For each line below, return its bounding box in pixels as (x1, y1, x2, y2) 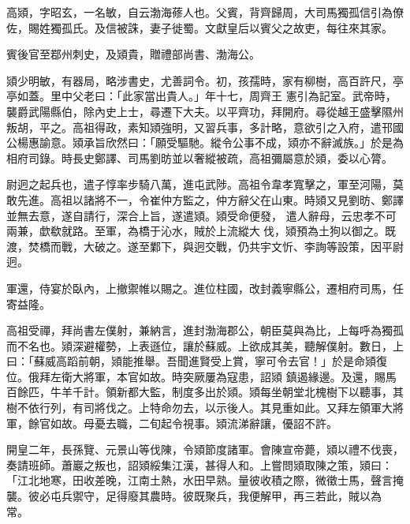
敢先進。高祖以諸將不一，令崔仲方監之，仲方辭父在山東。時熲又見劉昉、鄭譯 (6, 191, 404, 208)
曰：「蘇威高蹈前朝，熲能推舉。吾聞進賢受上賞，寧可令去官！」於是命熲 (6, 353, 376, 369)
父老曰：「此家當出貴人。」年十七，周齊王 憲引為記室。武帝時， (72, 88, 397, 104)
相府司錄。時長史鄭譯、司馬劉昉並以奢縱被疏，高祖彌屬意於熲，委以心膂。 (6, 149, 393, 166)
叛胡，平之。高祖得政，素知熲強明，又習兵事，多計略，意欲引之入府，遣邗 (6, 118, 393, 135)
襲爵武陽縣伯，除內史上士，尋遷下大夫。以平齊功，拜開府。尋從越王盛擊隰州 (6, 103, 404, 119)
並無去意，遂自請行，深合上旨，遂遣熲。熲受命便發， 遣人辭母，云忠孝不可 (6, 207, 397, 223)
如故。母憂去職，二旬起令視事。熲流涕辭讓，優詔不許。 (50, 414, 337, 431)
